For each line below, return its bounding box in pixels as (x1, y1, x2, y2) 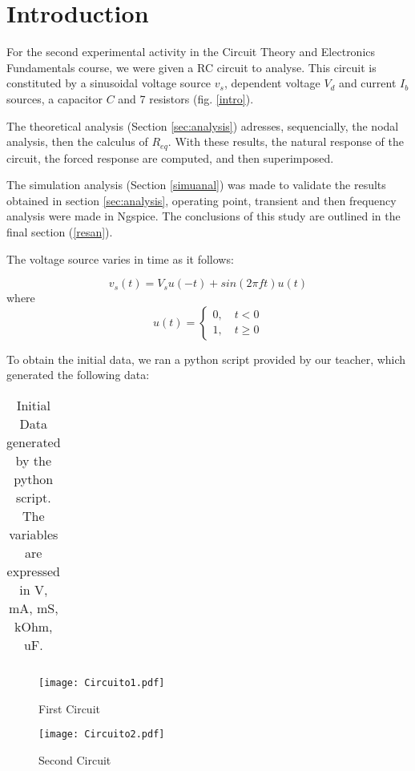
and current (339, 75, 397, 91)
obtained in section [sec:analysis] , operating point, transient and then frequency (6, 192, 397, 208)
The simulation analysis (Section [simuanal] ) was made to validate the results (6, 176, 386, 193)
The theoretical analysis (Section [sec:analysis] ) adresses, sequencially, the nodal (6, 117, 399, 134)
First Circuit (38, 700, 100, 717)
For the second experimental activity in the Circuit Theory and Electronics (6, 43, 376, 60)
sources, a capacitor (6, 90, 103, 107)
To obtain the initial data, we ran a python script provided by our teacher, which (6, 350, 406, 367)
